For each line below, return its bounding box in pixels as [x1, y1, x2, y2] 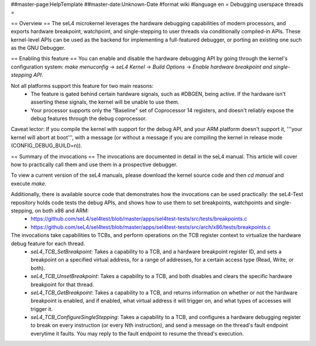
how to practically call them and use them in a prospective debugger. [11, 161, 178, 168]
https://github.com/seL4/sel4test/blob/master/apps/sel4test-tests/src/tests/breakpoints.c [30, 215, 248, 222]
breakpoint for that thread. [30, 281, 94, 288]
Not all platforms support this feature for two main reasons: [11, 82, 154, 89]
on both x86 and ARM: [35, 207, 89, 214]
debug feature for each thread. [11, 240, 85, 247]
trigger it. [30, 305, 53, 313]
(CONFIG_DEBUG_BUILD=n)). [11, 142, 83, 149]
